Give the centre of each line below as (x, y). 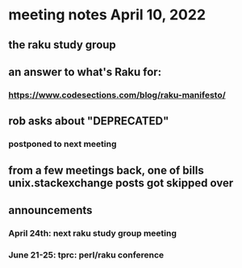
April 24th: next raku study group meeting (93, 233)
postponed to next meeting (63, 144)
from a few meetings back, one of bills (106, 170)
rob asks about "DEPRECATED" (89, 121)
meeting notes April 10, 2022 (107, 15)
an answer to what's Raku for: (85, 71)
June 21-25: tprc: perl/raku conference (86, 254)
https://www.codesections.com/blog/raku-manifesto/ (117, 94)
